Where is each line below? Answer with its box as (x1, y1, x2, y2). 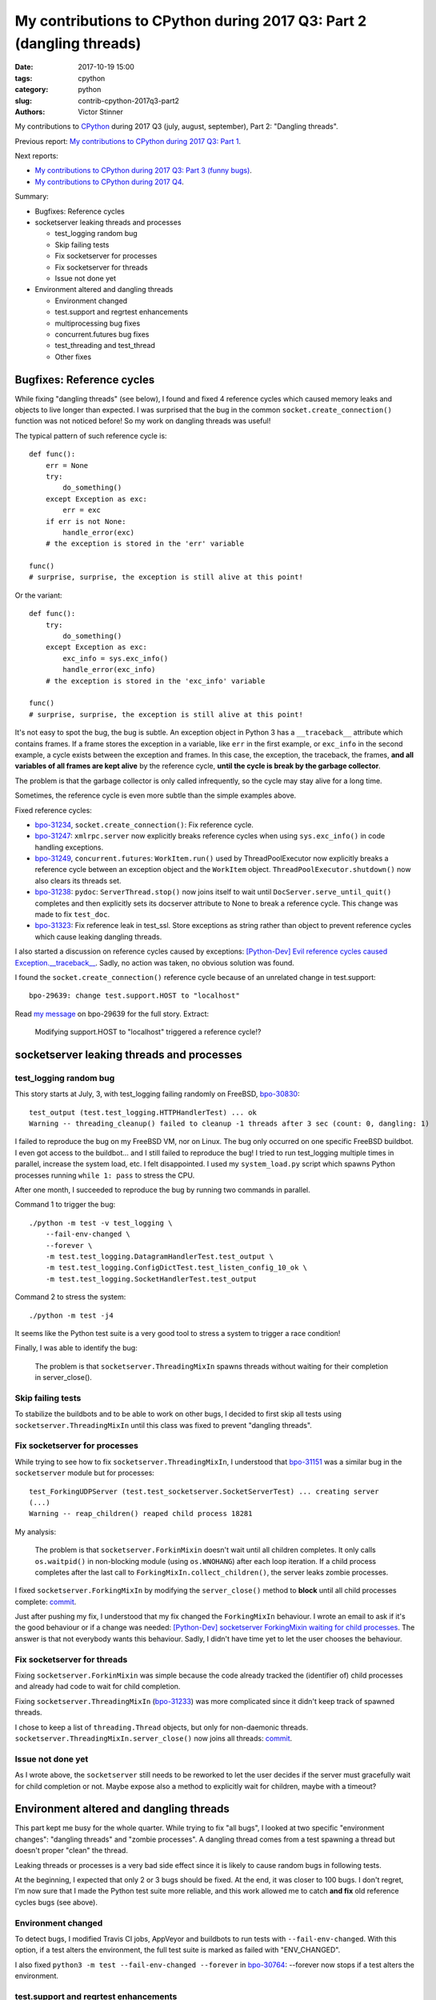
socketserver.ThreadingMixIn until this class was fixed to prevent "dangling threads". (14, 1420, 312, 1430)
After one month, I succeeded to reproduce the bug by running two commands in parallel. (14, 1185, 311, 1195)
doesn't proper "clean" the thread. (14, 1846, 128, 1855)
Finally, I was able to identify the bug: (14, 1343, 138, 1353)
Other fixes (54, 352, 92, 362)
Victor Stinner (78, 106, 124, 116)
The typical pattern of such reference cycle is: (14, 430, 167, 440)
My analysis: (14, 1526, 57, 1536)
